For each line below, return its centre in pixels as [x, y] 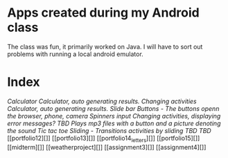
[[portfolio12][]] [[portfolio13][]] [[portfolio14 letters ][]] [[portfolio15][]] [104, 139]
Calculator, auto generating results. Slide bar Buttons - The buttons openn [113, 108]
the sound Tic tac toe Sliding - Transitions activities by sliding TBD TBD [109, 130]
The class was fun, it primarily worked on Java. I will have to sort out [105, 46]
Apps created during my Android [103, 13]
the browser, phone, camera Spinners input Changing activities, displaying [114, 116]
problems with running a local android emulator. [75, 54]
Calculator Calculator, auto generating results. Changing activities [102, 101]
